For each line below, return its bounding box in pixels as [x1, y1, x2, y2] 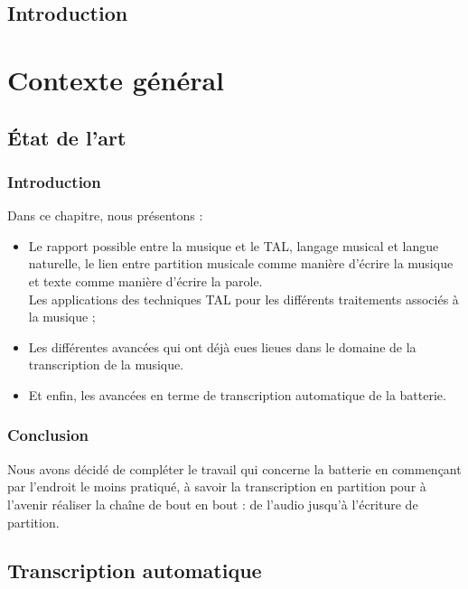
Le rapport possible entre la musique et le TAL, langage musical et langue [28, 236, 439, 255]
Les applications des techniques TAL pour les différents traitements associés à [28, 289, 459, 308]
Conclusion [7, 424, 89, 446]
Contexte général [7, 61, 224, 98]
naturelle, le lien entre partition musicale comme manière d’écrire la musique [28, 254, 454, 273]
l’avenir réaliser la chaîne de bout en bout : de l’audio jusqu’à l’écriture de [7, 494, 418, 513]
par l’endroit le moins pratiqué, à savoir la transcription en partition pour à [7, 477, 426, 496]
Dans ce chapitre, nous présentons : [7, 206, 203, 225]
